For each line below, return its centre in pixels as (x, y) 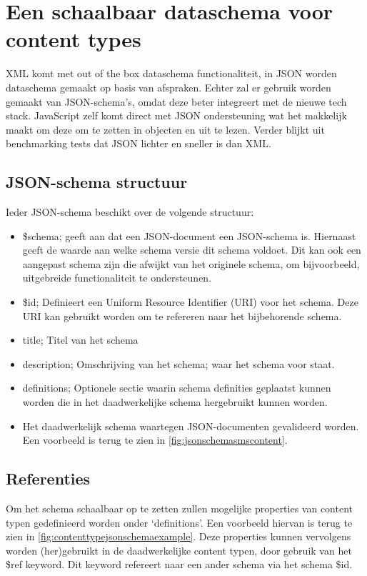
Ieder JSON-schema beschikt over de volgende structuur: (130, 212)
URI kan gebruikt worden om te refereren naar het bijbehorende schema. (182, 316)
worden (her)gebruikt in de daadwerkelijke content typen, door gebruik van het (179, 550)
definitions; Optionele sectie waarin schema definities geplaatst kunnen (177, 388)
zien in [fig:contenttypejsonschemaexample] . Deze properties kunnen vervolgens (179, 536)
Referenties (48, 478)
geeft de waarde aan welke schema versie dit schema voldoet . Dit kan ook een (192, 250)
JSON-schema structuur (97, 182)
